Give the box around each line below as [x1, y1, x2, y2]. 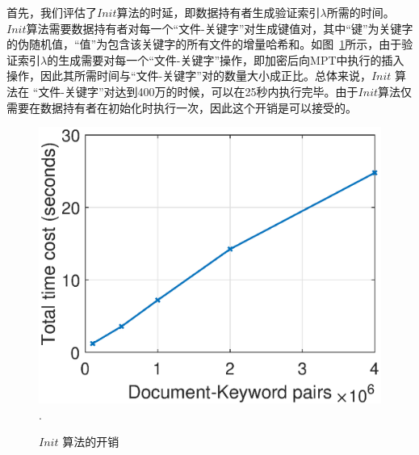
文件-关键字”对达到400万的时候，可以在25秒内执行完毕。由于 [38, 82, 358, 99]
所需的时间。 [326, 4, 395, 20]
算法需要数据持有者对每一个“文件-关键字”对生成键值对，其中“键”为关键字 [26, 19, 413, 36]
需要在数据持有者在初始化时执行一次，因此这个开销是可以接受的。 [6, 99, 357, 116]
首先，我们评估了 [6, 4, 97, 20]
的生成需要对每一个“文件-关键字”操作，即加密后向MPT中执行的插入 [47, 51, 404, 68]
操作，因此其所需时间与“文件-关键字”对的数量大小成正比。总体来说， [6, 67, 371, 84]
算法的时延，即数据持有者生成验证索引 [116, 4, 321, 20]
